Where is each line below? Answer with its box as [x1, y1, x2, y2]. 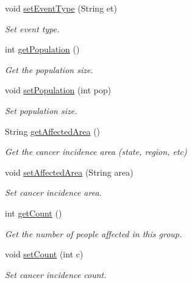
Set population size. [5, 104, 77, 116]
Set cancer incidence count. [5, 268, 107, 281]
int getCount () [5, 206, 62, 219]
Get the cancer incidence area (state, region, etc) [5, 145, 187, 158]
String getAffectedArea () [5, 124, 101, 137]
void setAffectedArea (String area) [5, 165, 133, 178]
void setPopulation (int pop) [5, 84, 112, 96]
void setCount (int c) [5, 248, 84, 260]
